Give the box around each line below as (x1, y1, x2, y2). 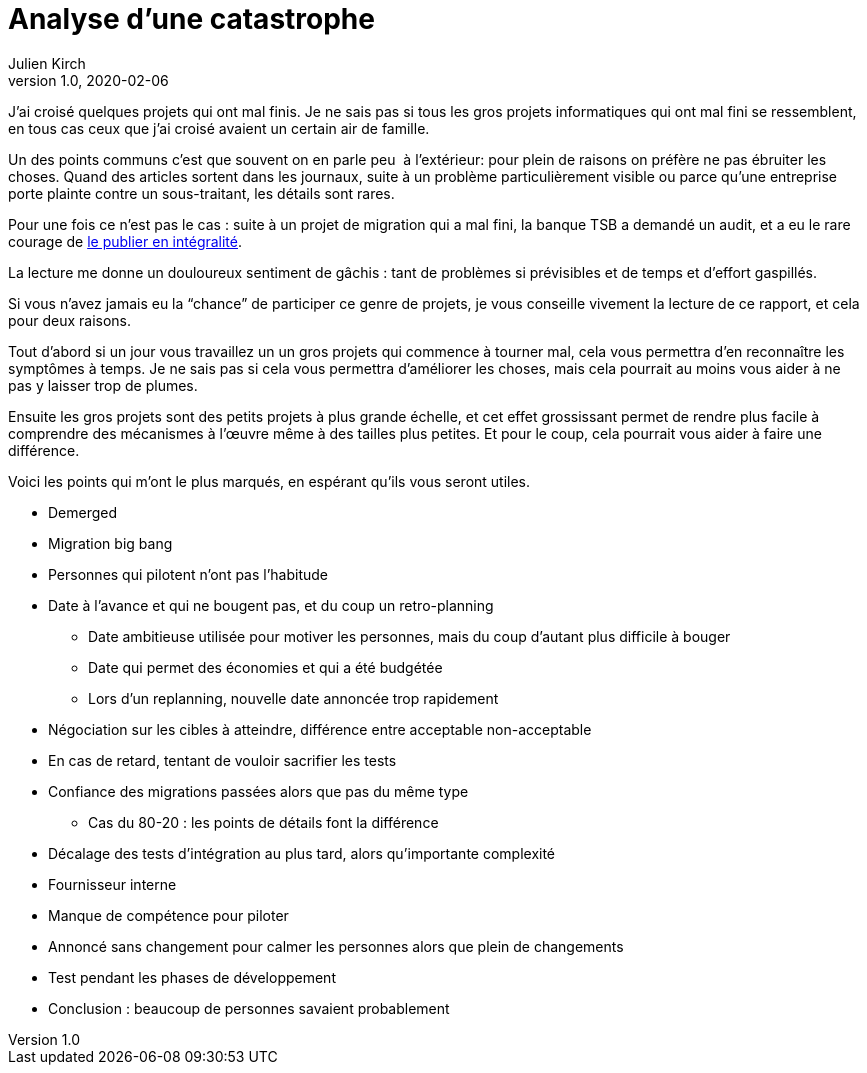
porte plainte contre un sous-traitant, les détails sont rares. (8, 184, 395, 202)
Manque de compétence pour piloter (48, 906, 289, 924)
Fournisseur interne (48, 875, 177, 893)
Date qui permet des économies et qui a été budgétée (88, 658, 443, 676)
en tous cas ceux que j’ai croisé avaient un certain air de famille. (8, 119, 430, 137)
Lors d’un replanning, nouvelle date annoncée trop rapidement (88, 689, 499, 707)
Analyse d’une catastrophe (8, 2, 375, 36)
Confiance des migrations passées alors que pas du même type (48, 782, 469, 800)
